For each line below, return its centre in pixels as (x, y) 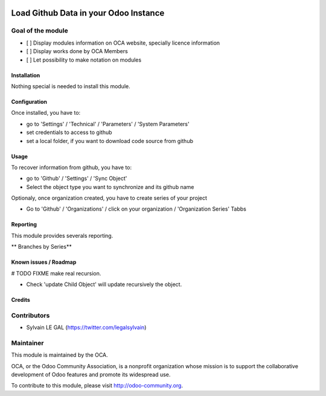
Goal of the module (40, 31)
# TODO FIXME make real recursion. (56, 273)
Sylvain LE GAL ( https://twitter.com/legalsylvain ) (86, 327)
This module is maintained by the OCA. (59, 355)
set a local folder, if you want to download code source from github (110, 141)
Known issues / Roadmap (44, 262)
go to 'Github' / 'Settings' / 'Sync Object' (77, 179)
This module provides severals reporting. (62, 235)
